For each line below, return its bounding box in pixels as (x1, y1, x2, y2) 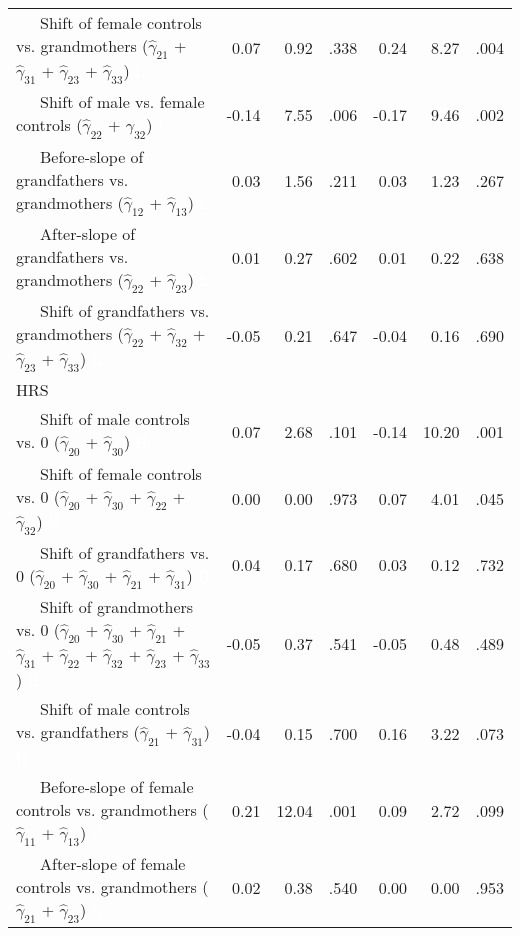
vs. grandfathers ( (16, 720, 140, 744)
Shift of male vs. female (40, 90, 205, 114)
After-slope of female (40, 851, 186, 875)
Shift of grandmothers (40, 595, 194, 619)
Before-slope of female (40, 774, 194, 798)
